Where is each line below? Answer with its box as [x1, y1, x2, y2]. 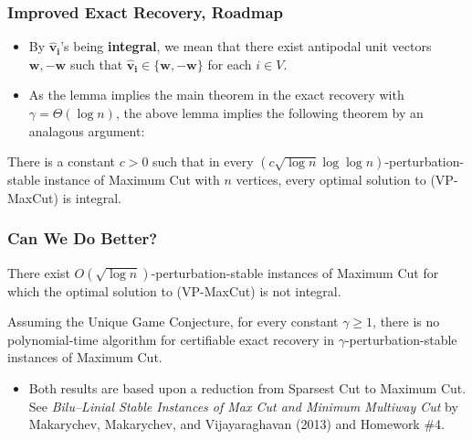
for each [207, 54, 252, 73]
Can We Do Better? [7, 227, 158, 250]
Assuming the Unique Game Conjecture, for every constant [7, 312, 339, 331]
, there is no [372, 312, 440, 331]
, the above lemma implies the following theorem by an [115, 103, 424, 122]
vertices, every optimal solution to [236, 170, 426, 189]
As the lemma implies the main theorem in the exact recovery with [28, 85, 404, 104]
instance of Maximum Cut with [44, 170, 220, 189]
